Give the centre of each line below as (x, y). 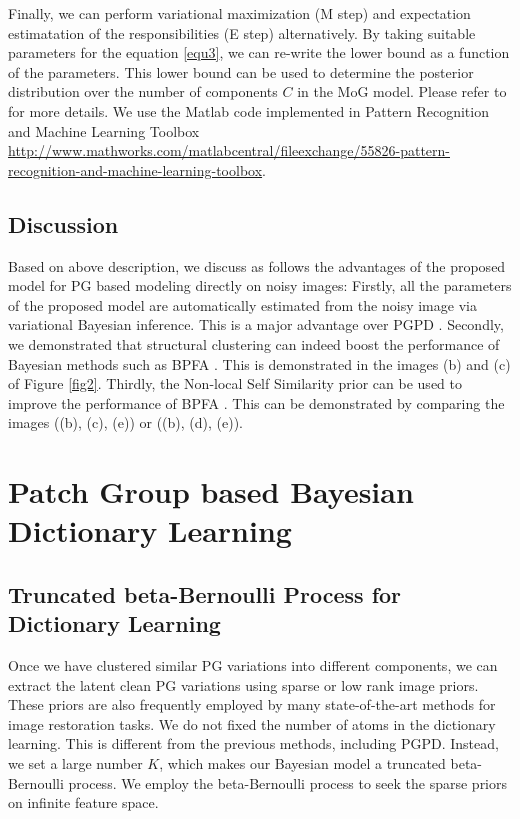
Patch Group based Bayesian (211, 491)
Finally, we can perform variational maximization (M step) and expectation (239, 13)
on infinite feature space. (83, 802)
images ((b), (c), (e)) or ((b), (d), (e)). (126, 422)
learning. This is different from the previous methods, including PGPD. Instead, (253, 743)
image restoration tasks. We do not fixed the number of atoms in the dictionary (252, 723)
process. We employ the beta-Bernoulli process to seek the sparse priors (288, 782)
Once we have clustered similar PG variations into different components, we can (253, 665)
